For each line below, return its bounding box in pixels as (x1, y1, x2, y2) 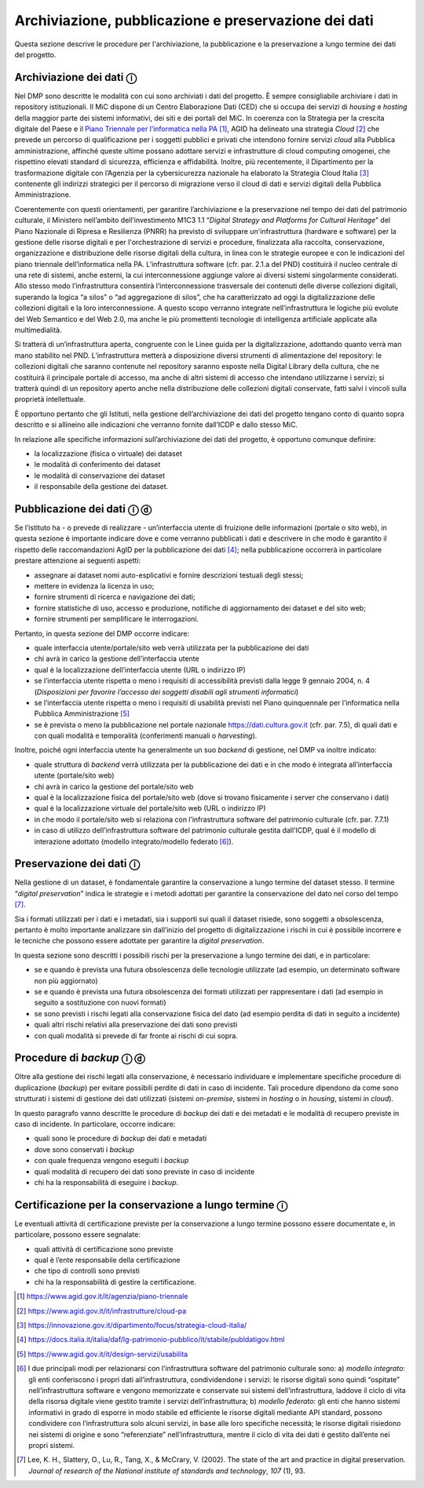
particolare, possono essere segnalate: (14, 1230, 141, 1239)
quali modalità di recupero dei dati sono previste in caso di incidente (34, 1166, 255, 1176)
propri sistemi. (28, 1440, 75, 1450)
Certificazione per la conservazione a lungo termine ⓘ (14, 1198, 288, 1212)
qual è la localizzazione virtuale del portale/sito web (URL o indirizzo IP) (34, 804, 266, 813)
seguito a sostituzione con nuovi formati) (34, 997, 166, 1008)
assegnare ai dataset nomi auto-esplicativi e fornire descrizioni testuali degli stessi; (34, 570, 304, 580)
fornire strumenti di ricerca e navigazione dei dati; (34, 593, 196, 602)
